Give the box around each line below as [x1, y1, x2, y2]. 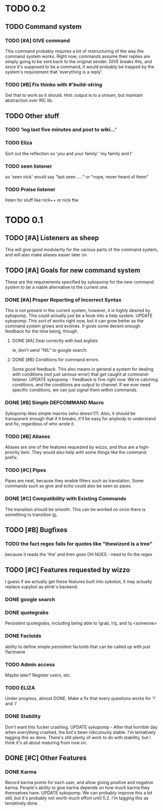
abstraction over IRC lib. [5, 97, 54, 103]
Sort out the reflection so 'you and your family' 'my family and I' [5, 150, 133, 157]
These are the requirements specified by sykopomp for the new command [5, 279, 154, 285]
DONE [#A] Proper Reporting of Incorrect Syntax [5, 296, 122, 303]
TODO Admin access [5, 661, 55, 668]
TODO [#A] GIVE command [5, 37, 70, 44]
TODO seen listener [5, 162, 53, 169]
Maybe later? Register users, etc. [5, 672, 72, 678]
